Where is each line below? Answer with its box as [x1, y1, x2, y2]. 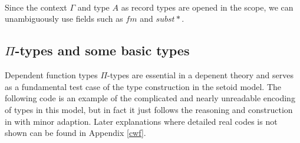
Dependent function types [5, 69, 98, 81]
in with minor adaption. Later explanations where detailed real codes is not [5, 115, 278, 127]
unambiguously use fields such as [5, 12, 123, 25]
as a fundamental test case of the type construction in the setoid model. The [5, 80, 281, 92]
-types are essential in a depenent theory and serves [107, 69, 294, 81]
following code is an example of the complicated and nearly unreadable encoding [5, 92, 295, 104]
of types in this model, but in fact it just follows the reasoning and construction [5, 103, 293, 115]
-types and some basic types [15, 41, 190, 59]
